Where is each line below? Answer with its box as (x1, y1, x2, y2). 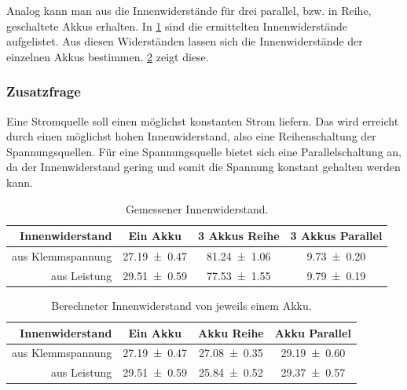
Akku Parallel (274, 324, 351, 341)
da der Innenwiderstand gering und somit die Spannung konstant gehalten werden (6, 159, 401, 175)
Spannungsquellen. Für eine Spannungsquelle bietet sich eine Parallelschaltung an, (6, 143, 401, 159)
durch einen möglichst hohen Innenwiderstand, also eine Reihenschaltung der (6, 128, 376, 144)
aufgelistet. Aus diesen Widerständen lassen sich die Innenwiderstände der (6, 33, 363, 49)
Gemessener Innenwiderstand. (125, 200, 269, 217)
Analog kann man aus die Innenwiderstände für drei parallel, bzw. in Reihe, (6, 2, 372, 18)
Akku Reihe (198, 324, 264, 341)
